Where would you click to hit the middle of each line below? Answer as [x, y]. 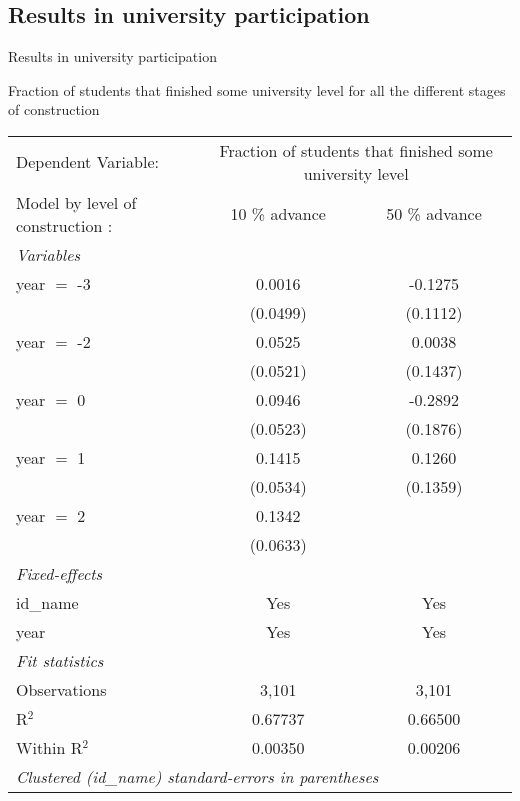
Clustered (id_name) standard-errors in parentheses [197, 776]
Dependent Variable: [87, 162]
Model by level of [76, 202]
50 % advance [434, 214]
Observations [61, 689]
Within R [49, 747]
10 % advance [278, 214]
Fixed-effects [59, 573]
